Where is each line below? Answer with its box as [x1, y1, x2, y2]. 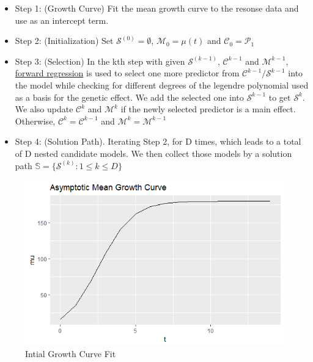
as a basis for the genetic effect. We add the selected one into [15, 90, 244, 103]
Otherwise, [15, 114, 56, 127]
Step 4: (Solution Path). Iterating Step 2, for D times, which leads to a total [15, 135, 301, 148]
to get [268, 90, 291, 103]
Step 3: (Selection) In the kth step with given [15, 54, 185, 67]
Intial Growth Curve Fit [25, 347, 116, 360]
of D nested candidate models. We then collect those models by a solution [15, 147, 292, 159]
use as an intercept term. [15, 13, 109, 26]
